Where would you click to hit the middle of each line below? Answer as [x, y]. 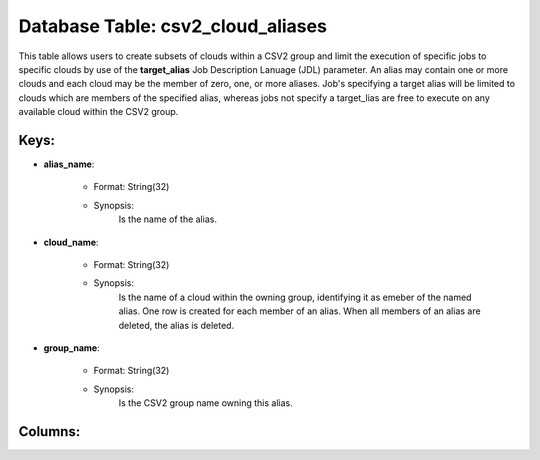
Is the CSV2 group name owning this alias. [206, 403]
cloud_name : [71, 242]
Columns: [49, 431]
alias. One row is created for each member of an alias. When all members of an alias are [299, 311]
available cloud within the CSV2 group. [98, 112]
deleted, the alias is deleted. [176, 325]
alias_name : [69, 164]
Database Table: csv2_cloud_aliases [172, 26]
